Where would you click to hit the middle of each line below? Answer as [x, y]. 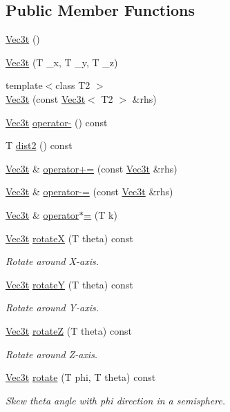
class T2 [73, 85]
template [24, 85]
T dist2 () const [39, 145]
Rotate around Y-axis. [52, 307]
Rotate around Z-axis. [52, 354]
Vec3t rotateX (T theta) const [69, 238]
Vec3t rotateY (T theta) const [69, 284]
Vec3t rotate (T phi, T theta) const [81, 377]
